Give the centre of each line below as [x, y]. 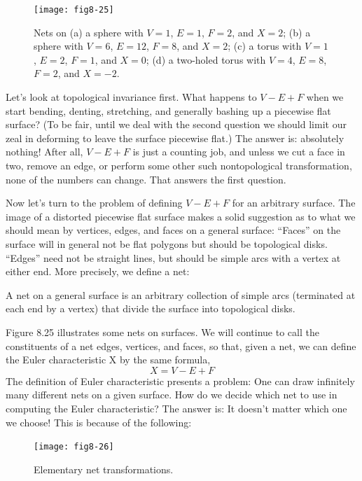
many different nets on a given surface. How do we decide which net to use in [172, 395]
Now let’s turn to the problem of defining [94, 203]
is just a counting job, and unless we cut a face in [239, 152]
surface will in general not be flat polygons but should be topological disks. [167, 243]
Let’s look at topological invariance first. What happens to [131, 97]
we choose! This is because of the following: [99, 422]
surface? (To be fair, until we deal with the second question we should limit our [176, 124]
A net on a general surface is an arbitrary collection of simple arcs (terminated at [181, 294]
